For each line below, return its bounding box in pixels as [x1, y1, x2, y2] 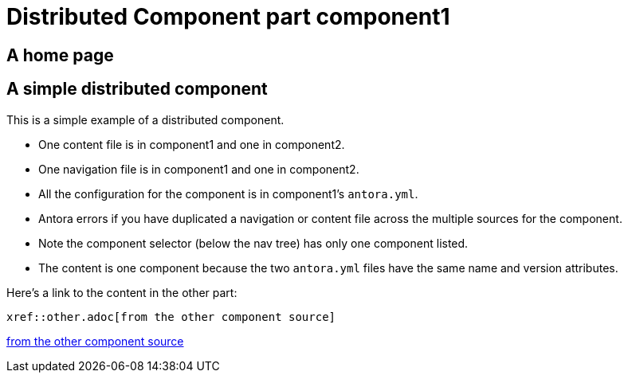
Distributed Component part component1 [6, 3, 450, 30]
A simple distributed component [6, 79, 268, 100]
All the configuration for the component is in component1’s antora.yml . [38, 186, 418, 201]
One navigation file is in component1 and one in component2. [38, 162, 359, 176]
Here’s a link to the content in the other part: [6, 285, 237, 299]
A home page [6, 45, 114, 65]
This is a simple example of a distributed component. [6, 112, 285, 127]
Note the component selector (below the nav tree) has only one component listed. [38, 236, 469, 250]
